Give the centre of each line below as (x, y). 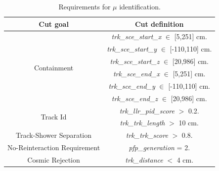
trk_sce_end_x (136, 73)
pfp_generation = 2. (159, 147)
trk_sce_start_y (132, 49)
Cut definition (159, 24)
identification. (140, 6)
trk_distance (144, 159)
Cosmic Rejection (54, 159)
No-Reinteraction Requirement (54, 147)
